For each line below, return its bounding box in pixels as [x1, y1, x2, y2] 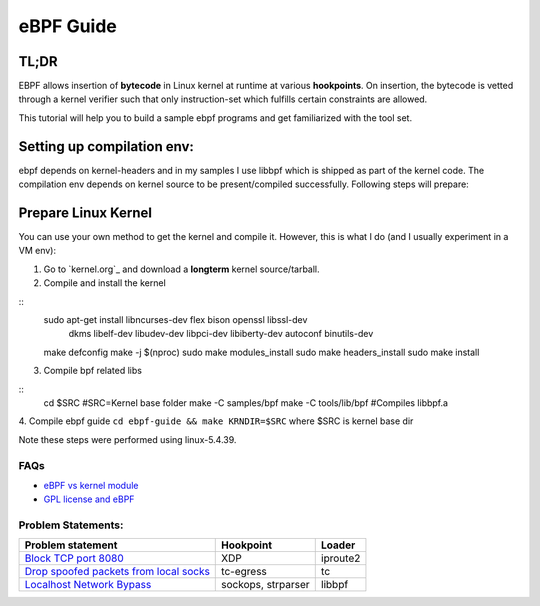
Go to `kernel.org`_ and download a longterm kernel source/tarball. [43, 263, 320, 275]
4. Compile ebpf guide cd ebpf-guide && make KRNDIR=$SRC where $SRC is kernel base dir [18, 415, 414, 427]
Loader [320, 538, 356, 552]
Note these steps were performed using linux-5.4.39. [18, 433, 237, 445]
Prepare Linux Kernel [18, 204, 152, 221]
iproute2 [320, 551, 361, 565]
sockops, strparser [221, 578, 310, 592]
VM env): [18, 245, 57, 257]
